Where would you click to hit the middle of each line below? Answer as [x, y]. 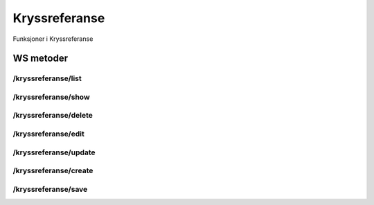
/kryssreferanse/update [54, 152]
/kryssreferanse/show [51, 97]
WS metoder [41, 59]
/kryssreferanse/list [47, 78]
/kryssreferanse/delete [53, 116]
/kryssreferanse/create [53, 171]
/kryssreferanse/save [50, 189]
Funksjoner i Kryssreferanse [53, 39]
